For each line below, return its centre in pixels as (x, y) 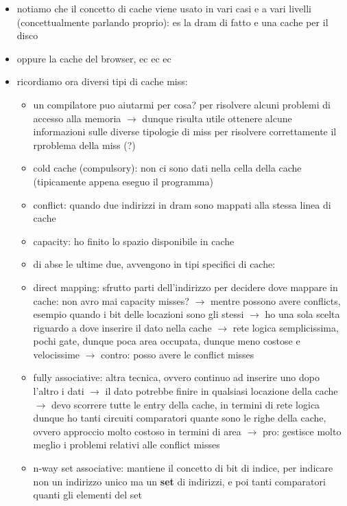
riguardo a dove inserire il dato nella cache (122, 327)
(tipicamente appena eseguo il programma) (123, 181)
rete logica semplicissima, (286, 327)
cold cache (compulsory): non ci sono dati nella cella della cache (167, 168)
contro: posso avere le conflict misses (178, 354)
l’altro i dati (59, 391)
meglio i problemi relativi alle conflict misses (127, 445)
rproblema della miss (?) (84, 145)
